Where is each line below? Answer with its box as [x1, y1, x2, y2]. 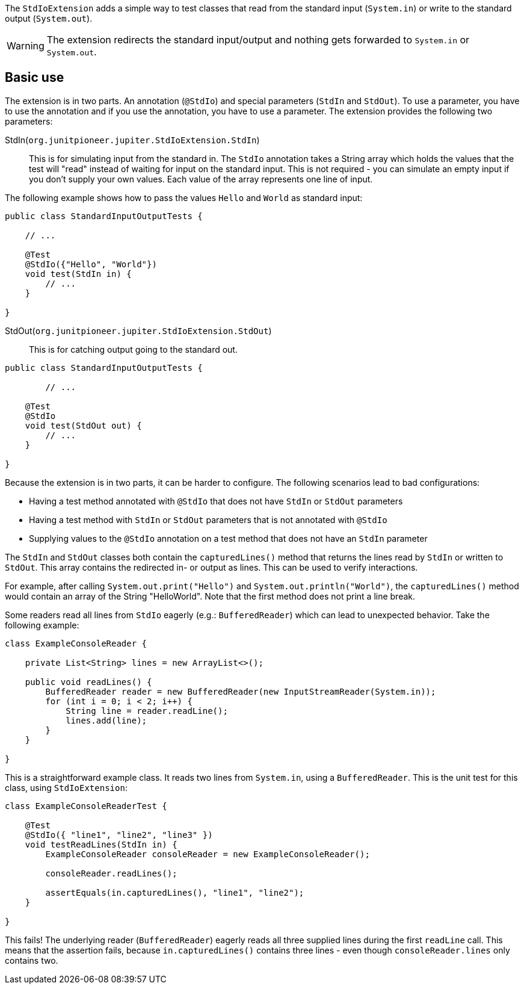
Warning [7, 40, 45, 52]
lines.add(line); [66, 715, 147, 725]
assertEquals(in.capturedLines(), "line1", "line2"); [45, 887, 304, 898]
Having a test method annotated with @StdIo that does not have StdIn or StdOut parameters [29, 495, 403, 506]
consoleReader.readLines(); [45, 868, 177, 878]
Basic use [5, 70, 64, 85]
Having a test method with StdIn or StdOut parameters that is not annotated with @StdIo [29, 514, 387, 525]
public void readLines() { [25, 677, 152, 687]
